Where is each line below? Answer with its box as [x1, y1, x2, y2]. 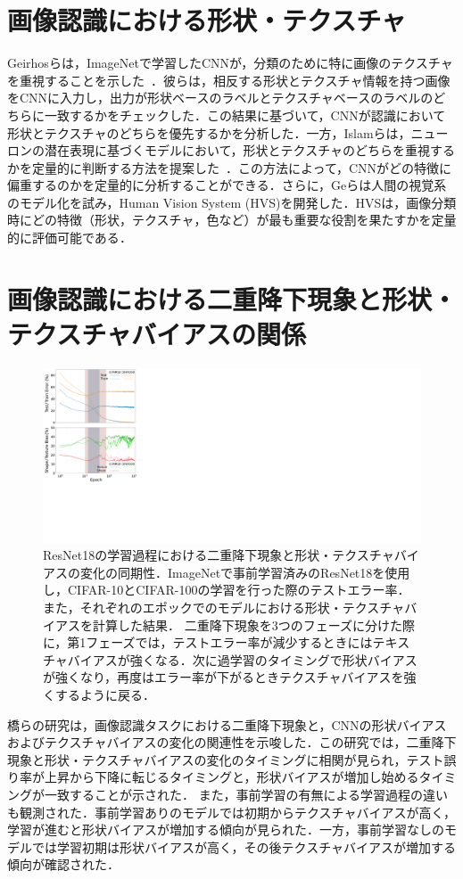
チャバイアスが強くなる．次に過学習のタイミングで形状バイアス [43, 650, 418, 669]
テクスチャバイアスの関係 [7, 316, 306, 352]
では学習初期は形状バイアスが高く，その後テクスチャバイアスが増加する [31, 837, 457, 856]
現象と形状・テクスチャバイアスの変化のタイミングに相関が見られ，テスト [7, 750, 444, 768]
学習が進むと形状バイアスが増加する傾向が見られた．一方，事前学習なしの [7, 820, 444, 839]
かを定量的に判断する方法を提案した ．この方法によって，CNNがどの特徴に [7, 158, 452, 177]
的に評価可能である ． [7, 228, 132, 247]
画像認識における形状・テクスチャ [7, 2, 406, 38]
